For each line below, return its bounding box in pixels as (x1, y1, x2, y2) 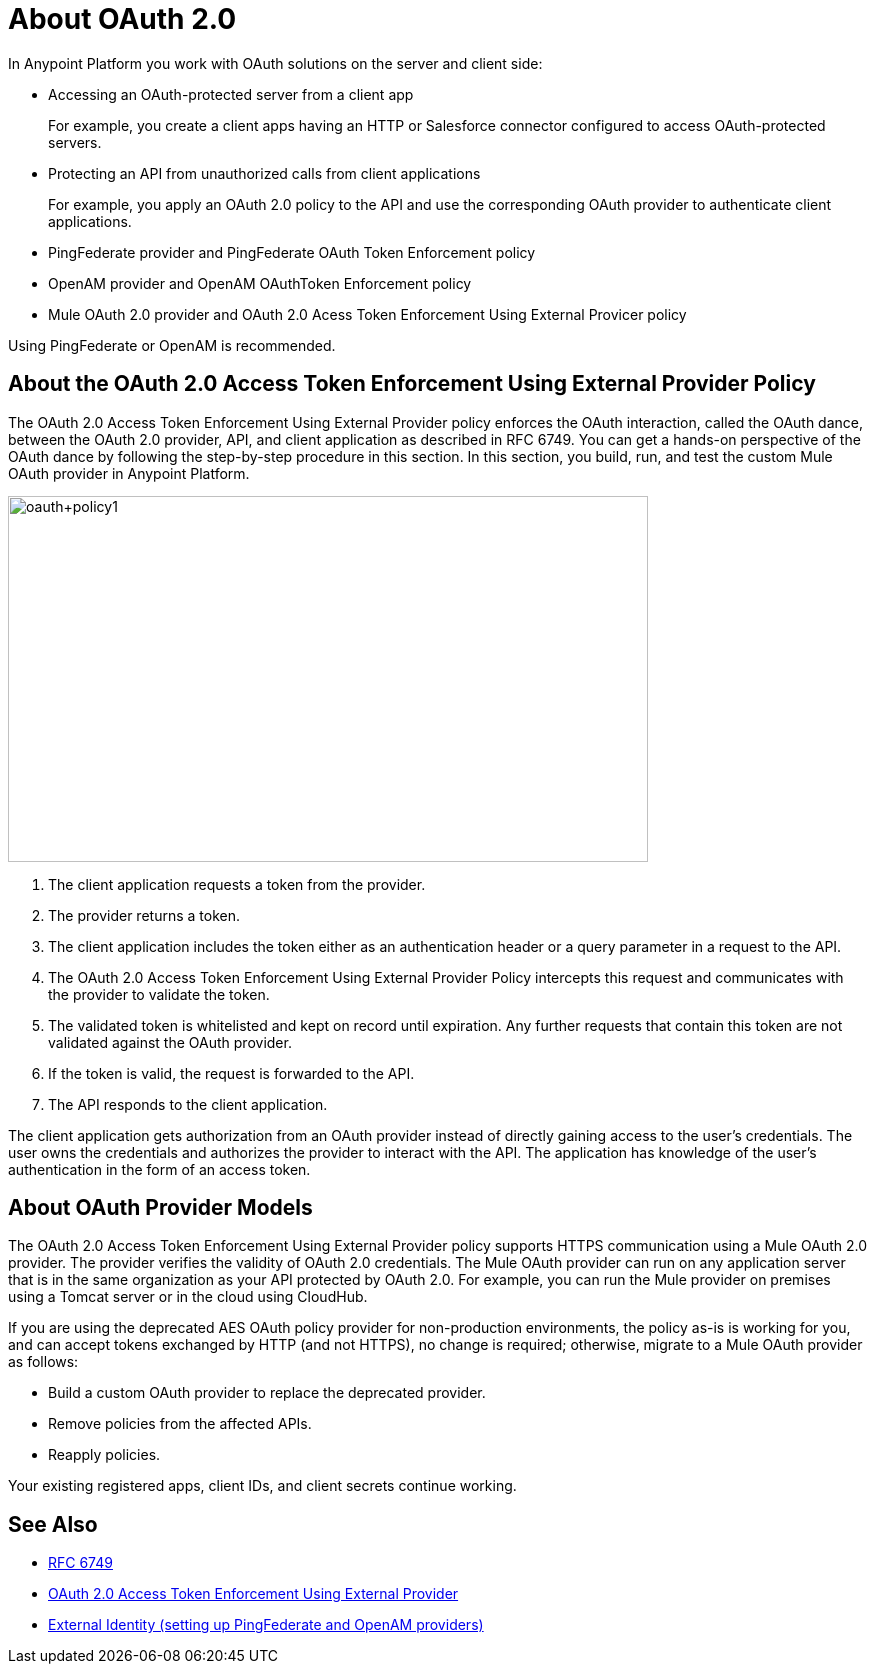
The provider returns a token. (48, 906, 240, 924)
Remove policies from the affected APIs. (48, 1415, 312, 1433)
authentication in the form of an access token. (8, 1160, 311, 1178)
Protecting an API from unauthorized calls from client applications (48, 164, 481, 182)
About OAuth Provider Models (8, 1195, 313, 1221)
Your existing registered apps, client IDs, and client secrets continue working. (8, 1477, 517, 1495)
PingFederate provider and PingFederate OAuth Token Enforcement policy (48, 243, 536, 261)
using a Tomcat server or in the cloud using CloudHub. (8, 1288, 368, 1306)
